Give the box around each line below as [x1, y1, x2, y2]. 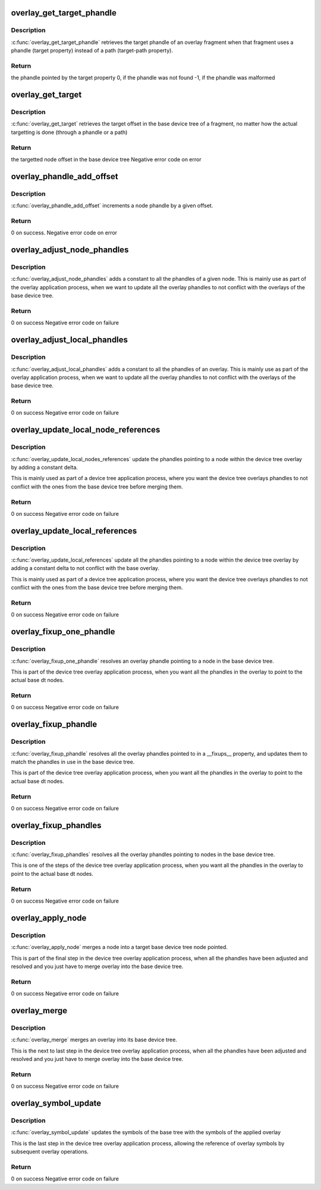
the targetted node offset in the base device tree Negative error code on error [11, 155, 202, 163]
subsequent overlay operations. [11, 1148, 89, 1155]
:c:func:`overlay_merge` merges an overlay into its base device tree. [11, 1036, 178, 1044]
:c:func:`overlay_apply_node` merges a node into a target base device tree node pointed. [11, 944, 228, 951]
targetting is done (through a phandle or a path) [11, 129, 128, 136]
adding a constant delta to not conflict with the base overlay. [11, 565, 160, 572]
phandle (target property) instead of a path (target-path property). [11, 47, 174, 54]
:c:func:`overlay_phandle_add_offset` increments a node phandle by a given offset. [11, 202, 213, 209]
